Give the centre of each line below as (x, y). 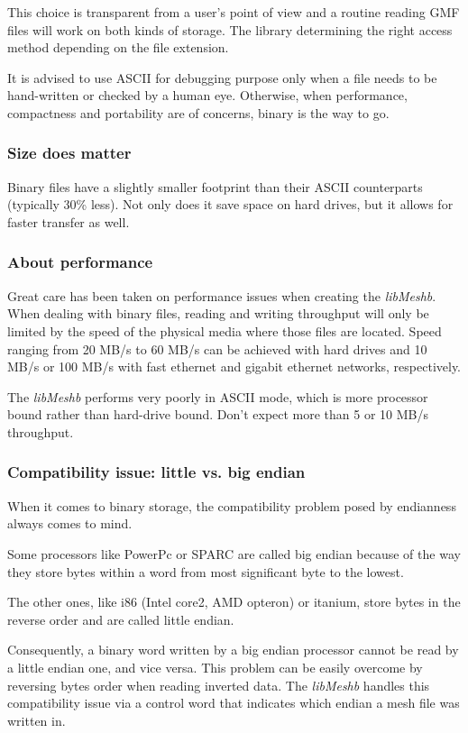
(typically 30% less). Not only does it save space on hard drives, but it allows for (230, 204)
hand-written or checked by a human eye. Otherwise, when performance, (207, 95)
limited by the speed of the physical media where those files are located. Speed (225, 330)
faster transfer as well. (69, 221)
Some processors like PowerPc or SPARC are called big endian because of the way (234, 553)
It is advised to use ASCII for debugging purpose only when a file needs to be (222, 77)
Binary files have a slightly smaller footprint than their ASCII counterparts (215, 186)
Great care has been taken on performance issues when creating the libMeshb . (222, 295)
